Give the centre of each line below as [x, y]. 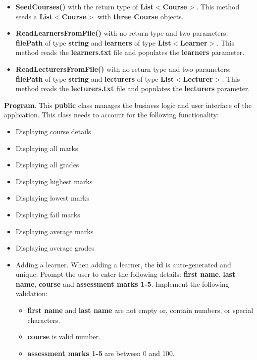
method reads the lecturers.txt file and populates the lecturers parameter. [133, 88]
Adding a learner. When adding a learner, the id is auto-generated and [123, 264]
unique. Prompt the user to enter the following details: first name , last [126, 274]
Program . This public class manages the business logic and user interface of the [128, 105]
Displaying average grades [55, 248]
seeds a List [34, 16]
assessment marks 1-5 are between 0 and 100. [101, 353]
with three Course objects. [141, 16]
